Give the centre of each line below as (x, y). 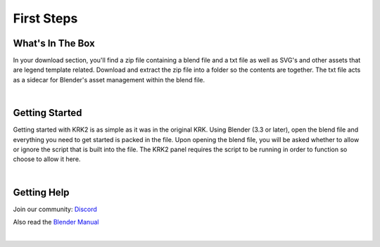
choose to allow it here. (47, 159)
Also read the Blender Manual (56, 222)
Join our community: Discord (55, 209)
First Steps (45, 18)
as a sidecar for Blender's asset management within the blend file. (109, 80)
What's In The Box (54, 43)
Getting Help (41, 192)
